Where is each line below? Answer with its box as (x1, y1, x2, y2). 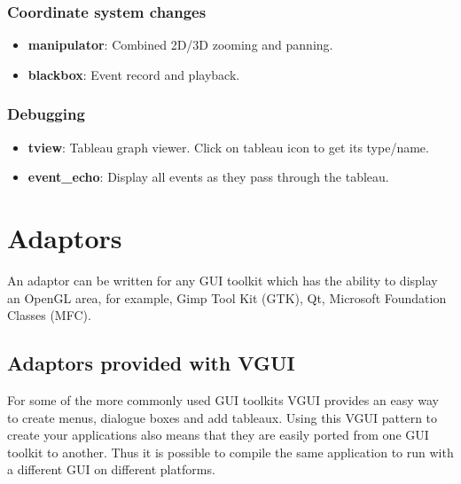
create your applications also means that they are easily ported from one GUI (7, 425, 429, 444)
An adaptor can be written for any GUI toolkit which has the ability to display (7, 270, 438, 289)
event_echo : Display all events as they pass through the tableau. (27, 168, 389, 186)
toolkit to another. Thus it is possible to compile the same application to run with (7, 442, 454, 461)
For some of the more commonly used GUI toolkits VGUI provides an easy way (7, 390, 439, 409)
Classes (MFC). (7, 306, 91, 324)
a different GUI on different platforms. (7, 460, 215, 479)
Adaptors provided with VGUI (7, 349, 295, 377)
